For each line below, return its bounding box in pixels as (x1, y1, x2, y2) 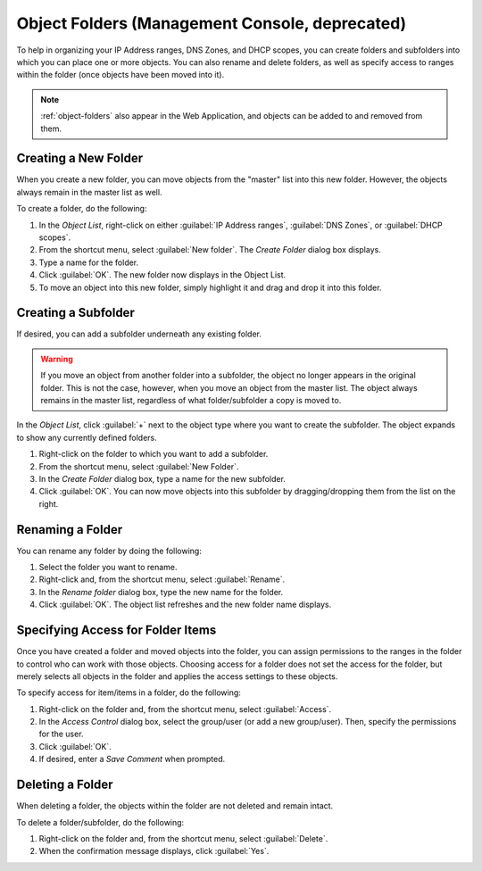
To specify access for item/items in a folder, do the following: (16, 687, 241, 698)
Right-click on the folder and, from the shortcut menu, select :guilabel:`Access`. (38, 703, 332, 714)
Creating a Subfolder (16, 305, 136, 320)
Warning (40, 353, 73, 364)
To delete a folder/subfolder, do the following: (16, 817, 185, 827)
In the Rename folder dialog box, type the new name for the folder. (38, 586, 284, 597)
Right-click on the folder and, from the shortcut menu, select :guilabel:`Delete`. (38, 833, 328, 843)
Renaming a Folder (16, 522, 123, 537)
